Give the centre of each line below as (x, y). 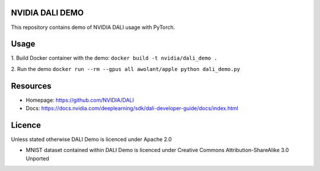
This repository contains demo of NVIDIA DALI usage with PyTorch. (93, 27)
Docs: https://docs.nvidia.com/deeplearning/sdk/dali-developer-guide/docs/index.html (132, 108)
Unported (38, 158)
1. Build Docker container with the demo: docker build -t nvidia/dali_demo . (114, 58)
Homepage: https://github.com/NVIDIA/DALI (80, 100)
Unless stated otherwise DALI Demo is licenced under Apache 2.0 (91, 140)
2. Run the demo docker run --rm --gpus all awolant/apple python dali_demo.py (126, 69)
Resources (31, 86)
